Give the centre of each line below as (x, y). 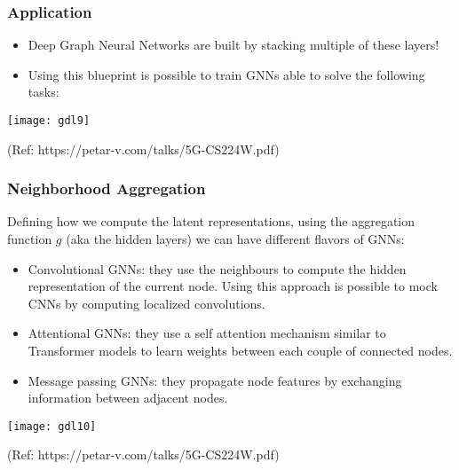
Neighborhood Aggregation (107, 188)
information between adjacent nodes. (128, 398)
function (30, 239)
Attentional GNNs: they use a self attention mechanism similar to (207, 333)
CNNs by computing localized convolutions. (146, 303)
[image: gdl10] (52, 426)
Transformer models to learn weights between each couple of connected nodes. (240, 351)
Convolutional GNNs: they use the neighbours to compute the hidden (217, 268)
